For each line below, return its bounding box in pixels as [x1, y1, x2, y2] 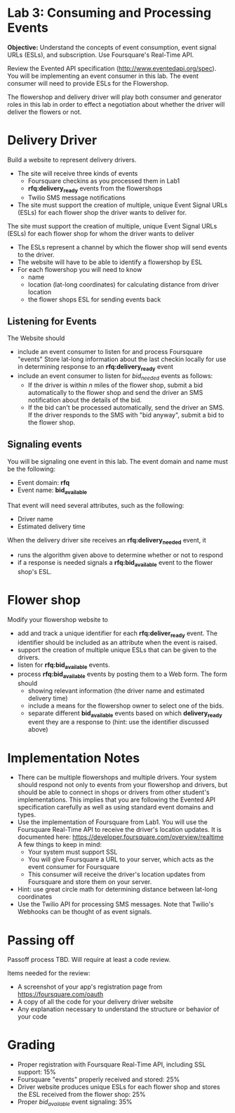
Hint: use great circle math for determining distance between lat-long [17, 885, 217, 894]
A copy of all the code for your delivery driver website [17, 998, 174, 1006]
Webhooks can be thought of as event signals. [17, 908, 152, 916]
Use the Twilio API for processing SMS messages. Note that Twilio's [17, 900, 214, 909]
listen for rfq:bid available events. [17, 660, 110, 670]
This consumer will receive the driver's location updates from [27, 870, 206, 879]
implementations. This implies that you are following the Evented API [17, 795, 216, 804]
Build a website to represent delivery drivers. [7, 155, 137, 164]
